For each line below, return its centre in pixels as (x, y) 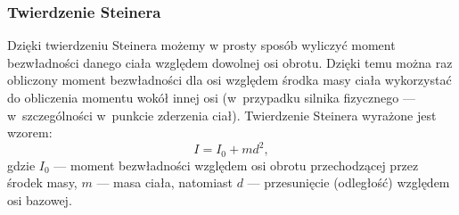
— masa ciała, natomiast (164, 182)
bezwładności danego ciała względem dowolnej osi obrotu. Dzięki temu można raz (230, 62)
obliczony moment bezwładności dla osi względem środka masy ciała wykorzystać (229, 80)
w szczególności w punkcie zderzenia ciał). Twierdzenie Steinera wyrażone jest (222, 115)
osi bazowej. (40, 199)
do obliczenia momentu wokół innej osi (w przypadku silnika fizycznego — (211, 97)
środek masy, (42, 182)
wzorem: (30, 132)
